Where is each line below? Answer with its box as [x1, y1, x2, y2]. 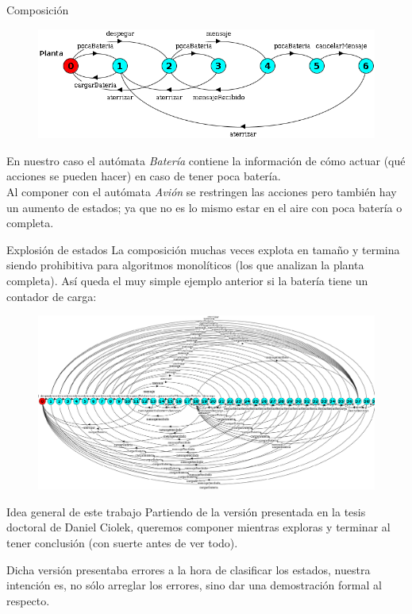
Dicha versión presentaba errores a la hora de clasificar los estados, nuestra [6, 561, 371, 577]
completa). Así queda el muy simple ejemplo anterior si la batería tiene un [6, 272, 368, 288]
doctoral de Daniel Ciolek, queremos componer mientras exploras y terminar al [6, 519, 391, 535]
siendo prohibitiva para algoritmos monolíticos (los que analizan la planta [6, 257, 364, 273]
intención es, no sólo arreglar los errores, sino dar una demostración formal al [6, 577, 382, 593]
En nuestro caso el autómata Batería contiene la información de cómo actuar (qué [6, 152, 406, 168]
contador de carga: [6, 288, 97, 304]
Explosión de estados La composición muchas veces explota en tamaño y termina [6, 241, 400, 257]
